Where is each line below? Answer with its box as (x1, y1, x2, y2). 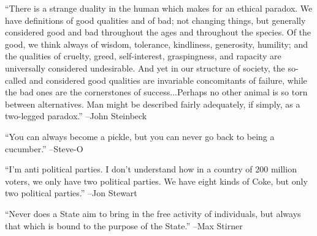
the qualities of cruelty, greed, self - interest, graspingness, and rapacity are (5, 50, 281, 62)
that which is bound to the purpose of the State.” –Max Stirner (5, 219, 243, 232)
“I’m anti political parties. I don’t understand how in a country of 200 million (5, 163, 297, 175)
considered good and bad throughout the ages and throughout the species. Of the (5, 26, 311, 39)
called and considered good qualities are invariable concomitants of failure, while (5, 73, 307, 86)
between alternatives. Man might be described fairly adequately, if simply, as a (5, 97, 300, 110)
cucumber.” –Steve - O (5, 142, 83, 155)
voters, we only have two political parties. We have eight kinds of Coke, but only (5, 174, 308, 187)
